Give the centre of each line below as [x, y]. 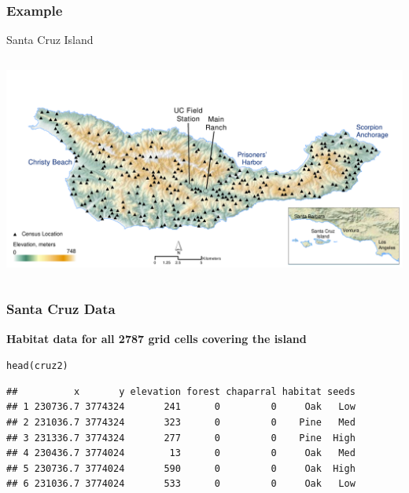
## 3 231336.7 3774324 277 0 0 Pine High [181, 438]
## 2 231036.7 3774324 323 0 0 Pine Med [181, 423]
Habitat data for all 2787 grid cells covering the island [157, 338]
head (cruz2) [37, 366]
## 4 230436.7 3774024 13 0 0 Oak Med [181, 453]
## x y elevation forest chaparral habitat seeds [181, 391]
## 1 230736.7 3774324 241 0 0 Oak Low [181, 407]
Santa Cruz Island [50, 40]
